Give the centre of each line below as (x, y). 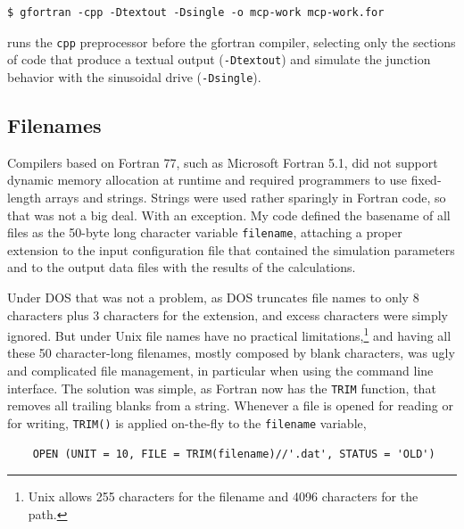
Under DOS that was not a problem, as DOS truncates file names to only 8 (213, 297)
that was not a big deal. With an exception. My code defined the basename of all (229, 215)
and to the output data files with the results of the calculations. (182, 267)
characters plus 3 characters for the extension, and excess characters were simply (228, 314)
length (25, 197)
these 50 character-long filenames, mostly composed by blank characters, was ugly (231, 353)
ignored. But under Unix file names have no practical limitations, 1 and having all (229, 334)
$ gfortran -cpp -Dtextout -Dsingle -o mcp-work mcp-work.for (196, 12)
